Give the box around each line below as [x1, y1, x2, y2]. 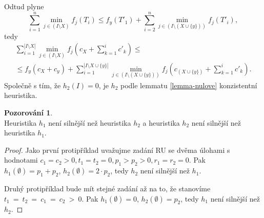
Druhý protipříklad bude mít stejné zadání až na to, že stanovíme [4, 183, 211, 193]
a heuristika [143, 117, 180, 128]
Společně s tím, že [4, 80, 61, 90]
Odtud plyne [4, 1, 44, 11]
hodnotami [4, 154, 38, 165]
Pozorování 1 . [4, 107, 53, 117]
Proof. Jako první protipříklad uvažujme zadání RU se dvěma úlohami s [4, 144, 230, 155]
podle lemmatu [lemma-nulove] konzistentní [120, 80, 257, 90]
